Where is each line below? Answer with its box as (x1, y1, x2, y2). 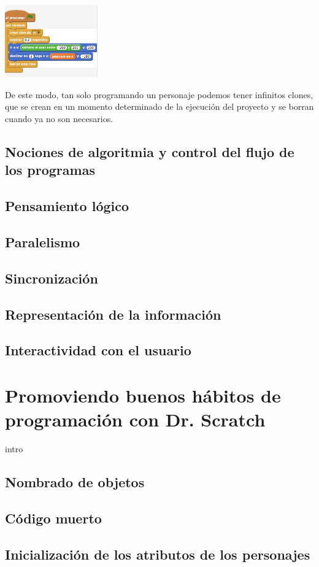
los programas (5, 160, 95, 179)
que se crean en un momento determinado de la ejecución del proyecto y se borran (5, 100, 314, 113)
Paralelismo (5, 233, 80, 252)
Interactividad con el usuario (5, 341, 191, 360)
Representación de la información (5, 304, 221, 323)
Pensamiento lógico (5, 196, 129, 215)
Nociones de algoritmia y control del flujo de (5, 142, 294, 161)
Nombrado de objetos (5, 472, 145, 492)
